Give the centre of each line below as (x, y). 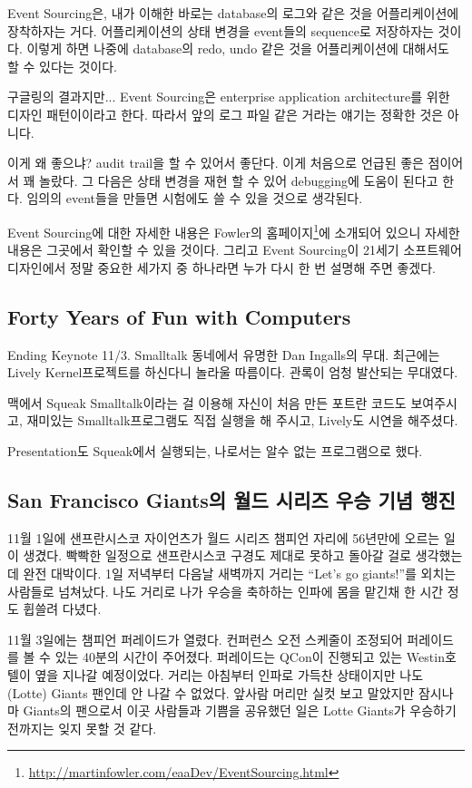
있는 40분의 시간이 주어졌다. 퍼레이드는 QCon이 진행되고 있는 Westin (250, 657)
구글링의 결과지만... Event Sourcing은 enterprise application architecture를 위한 (229, 97)
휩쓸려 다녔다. (62, 609)
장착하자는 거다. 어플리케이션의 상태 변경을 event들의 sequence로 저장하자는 (221, 30)
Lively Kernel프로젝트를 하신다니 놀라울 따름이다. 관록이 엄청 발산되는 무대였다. (233, 372)
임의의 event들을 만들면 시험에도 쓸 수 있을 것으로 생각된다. (195, 198)
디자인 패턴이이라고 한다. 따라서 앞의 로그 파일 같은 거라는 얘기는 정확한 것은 (226, 114)
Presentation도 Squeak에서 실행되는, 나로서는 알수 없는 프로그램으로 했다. (215, 450)
